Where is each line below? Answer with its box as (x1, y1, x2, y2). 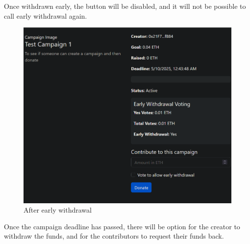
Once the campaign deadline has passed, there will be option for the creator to (4, 221, 240, 231)
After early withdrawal (24, 205, 92, 215)
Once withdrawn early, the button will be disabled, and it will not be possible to (4, 1, 246, 11)
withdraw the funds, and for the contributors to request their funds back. (4, 231, 224, 241)
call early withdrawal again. (4, 10, 87, 21)
